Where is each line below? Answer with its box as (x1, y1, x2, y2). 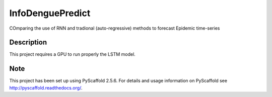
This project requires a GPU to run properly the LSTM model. (9, 51, 135, 57)
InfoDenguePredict (9, 8, 91, 19)
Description (9, 38, 47, 47)
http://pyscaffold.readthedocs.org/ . (9, 84, 83, 90)
